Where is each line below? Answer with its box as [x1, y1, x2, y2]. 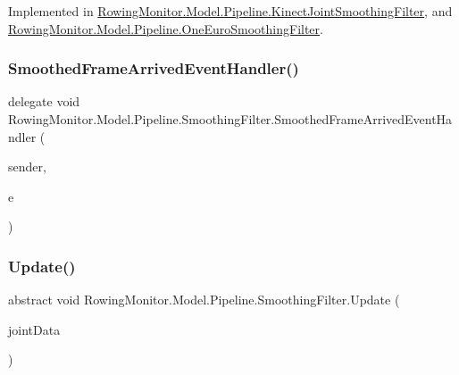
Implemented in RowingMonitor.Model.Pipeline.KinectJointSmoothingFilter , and [8, 2, 453, 20]
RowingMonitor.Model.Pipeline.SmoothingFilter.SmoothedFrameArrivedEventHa [8, 110, 453, 128]
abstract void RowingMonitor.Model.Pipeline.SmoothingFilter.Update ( [8, 290, 400, 309]
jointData [8, 320, 61, 338]
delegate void [8, 92, 80, 111]
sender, [8, 157, 46, 176]
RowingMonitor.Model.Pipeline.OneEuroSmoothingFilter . [8, 19, 323, 37]
